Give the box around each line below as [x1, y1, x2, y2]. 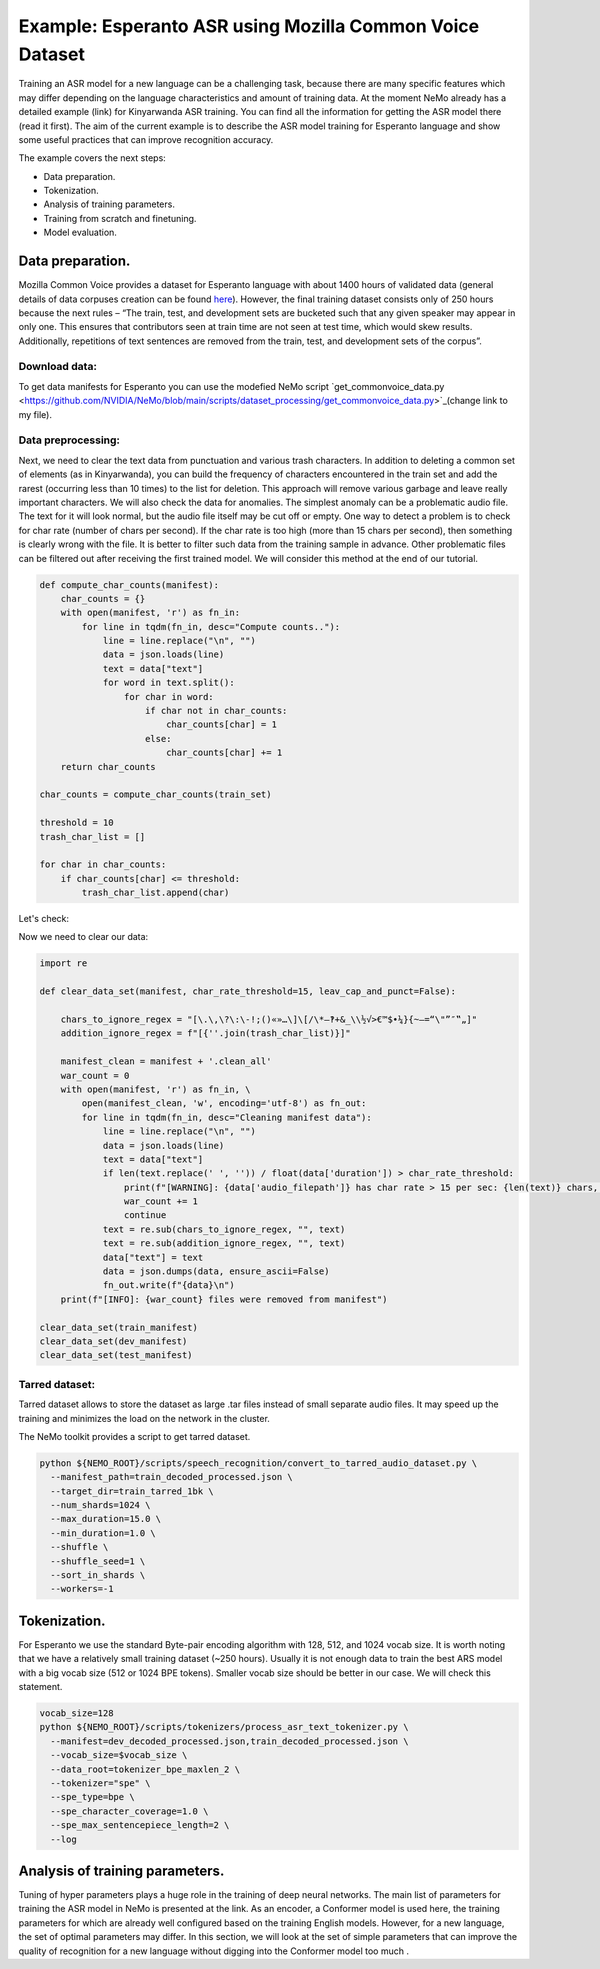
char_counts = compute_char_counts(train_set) [39, 789, 272, 800]
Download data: [18, 360, 97, 374]
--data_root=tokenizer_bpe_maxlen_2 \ [50, 1763, 240, 1775]
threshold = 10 [39, 817, 114, 829]
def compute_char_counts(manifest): [39, 579, 220, 590]
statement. [18, 1681, 63, 1693]
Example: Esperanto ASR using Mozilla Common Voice [18, 15, 480, 37]
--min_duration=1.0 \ [50, 1527, 157, 1539]
